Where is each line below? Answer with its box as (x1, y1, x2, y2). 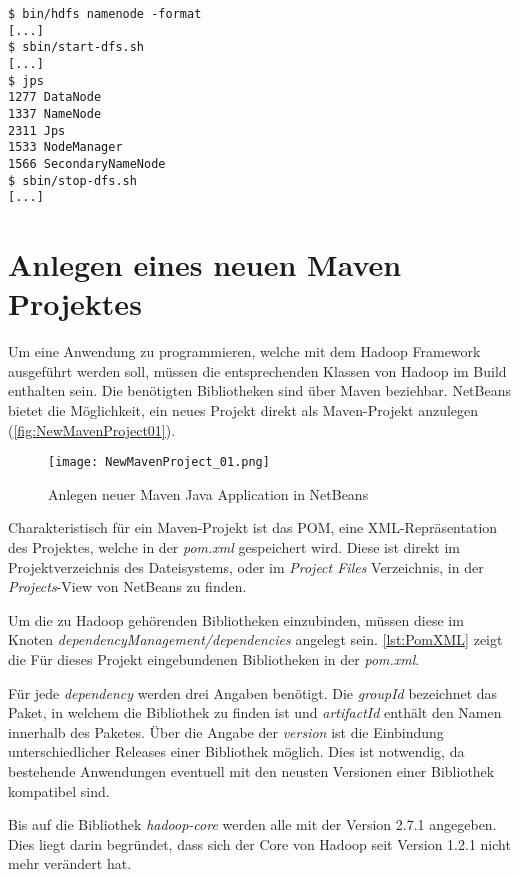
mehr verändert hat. (8, 853, 132, 874)
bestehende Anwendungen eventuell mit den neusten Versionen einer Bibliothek (8, 760, 495, 781)
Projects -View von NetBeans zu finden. (8, 576, 247, 597)
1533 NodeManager (8, 140, 123, 155)
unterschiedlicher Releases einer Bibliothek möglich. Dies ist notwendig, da (8, 741, 465, 762)
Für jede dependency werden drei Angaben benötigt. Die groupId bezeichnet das (8, 682, 498, 703)
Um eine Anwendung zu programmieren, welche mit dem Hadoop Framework (8, 341, 481, 362)
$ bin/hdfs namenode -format (8, 7, 202, 21)
